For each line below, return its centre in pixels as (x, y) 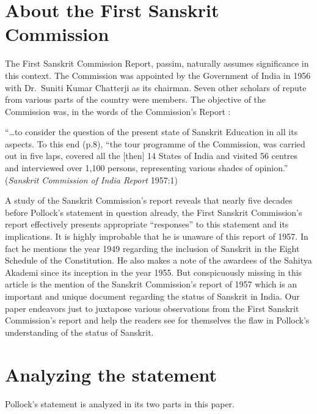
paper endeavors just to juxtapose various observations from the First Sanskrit (152, 308)
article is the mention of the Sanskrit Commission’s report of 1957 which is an (151, 284)
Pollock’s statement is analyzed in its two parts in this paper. (120, 403)
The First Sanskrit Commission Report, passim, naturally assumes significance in (157, 63)
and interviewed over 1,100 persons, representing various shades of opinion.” (147, 168)
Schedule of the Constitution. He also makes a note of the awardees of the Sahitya (158, 260)
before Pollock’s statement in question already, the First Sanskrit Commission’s (154, 212)
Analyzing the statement (111, 374)
